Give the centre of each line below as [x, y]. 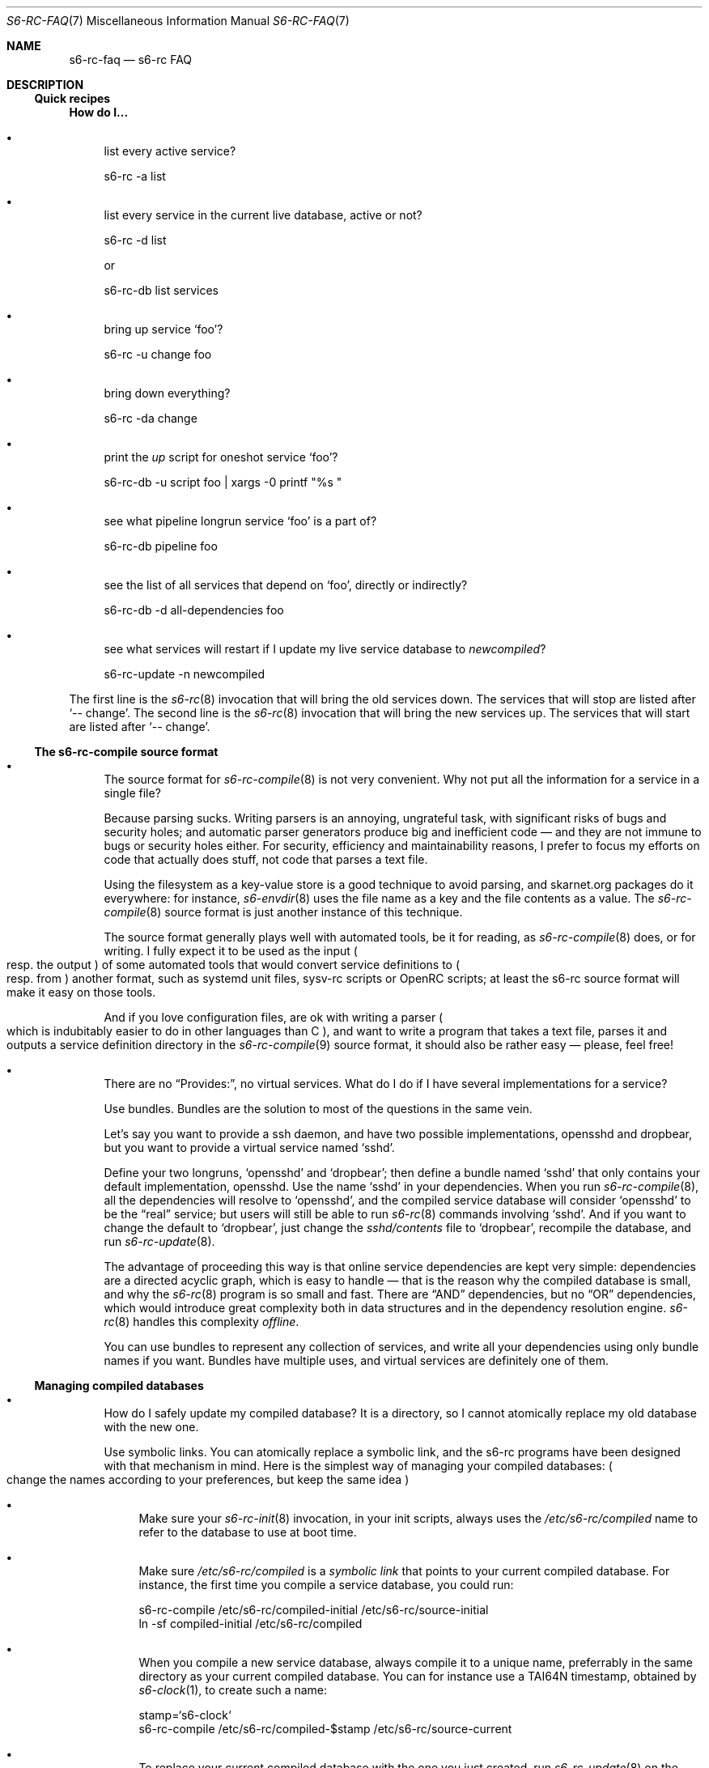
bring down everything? [167, 393]
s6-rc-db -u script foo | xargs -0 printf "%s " [223, 482]
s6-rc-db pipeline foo [161, 546]
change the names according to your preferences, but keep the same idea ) [208, 1479]
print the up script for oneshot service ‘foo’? [221, 457]
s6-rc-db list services [161, 290]
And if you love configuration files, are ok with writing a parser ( [274, 1017]
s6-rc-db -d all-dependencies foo [194, 610]
